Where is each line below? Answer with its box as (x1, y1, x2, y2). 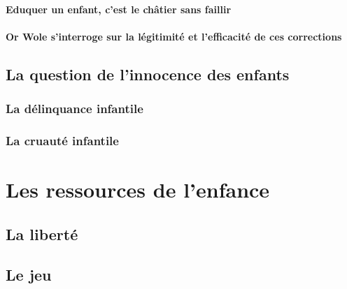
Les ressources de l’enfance (6, 175, 270, 204)
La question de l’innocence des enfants (6, 63, 290, 84)
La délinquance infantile (6, 100, 143, 117)
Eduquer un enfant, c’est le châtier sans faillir (6, 1, 232, 16)
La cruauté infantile (6, 131, 119, 149)
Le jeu (6, 264, 52, 286)
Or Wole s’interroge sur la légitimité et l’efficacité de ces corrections (6, 29, 342, 43)
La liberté (6, 223, 78, 244)
